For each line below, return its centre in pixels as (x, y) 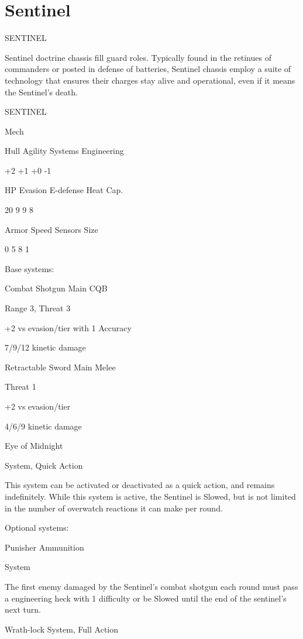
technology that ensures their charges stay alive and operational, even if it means (150, 80)
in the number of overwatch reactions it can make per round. (114, 508)
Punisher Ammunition (44, 547)
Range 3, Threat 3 (38, 308)
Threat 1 (20, 387)
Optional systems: (37, 528)
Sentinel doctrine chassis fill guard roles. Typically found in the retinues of (138, 57)
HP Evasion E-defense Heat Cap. (64, 190)
